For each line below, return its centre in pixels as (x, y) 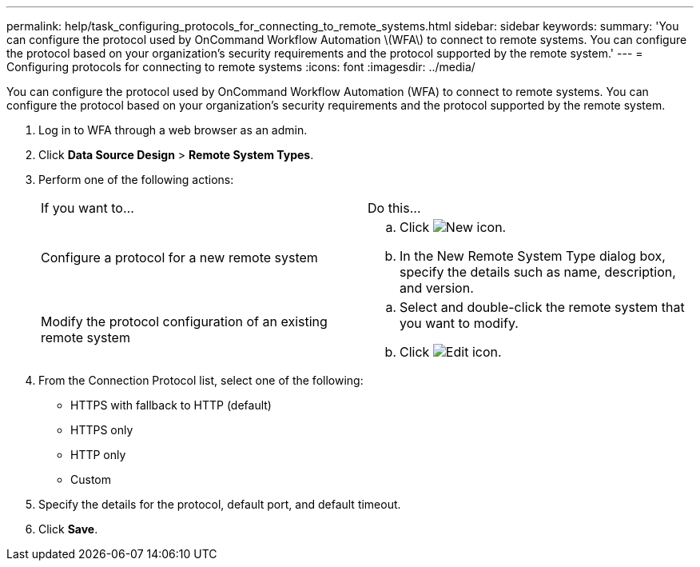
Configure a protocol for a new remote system (179, 258)
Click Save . (68, 529)
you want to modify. (459, 323)
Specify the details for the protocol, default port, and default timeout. (220, 504)
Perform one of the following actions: (136, 180)
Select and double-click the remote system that (542, 307)
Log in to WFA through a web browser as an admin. (173, 130)
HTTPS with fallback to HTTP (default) (171, 405)
